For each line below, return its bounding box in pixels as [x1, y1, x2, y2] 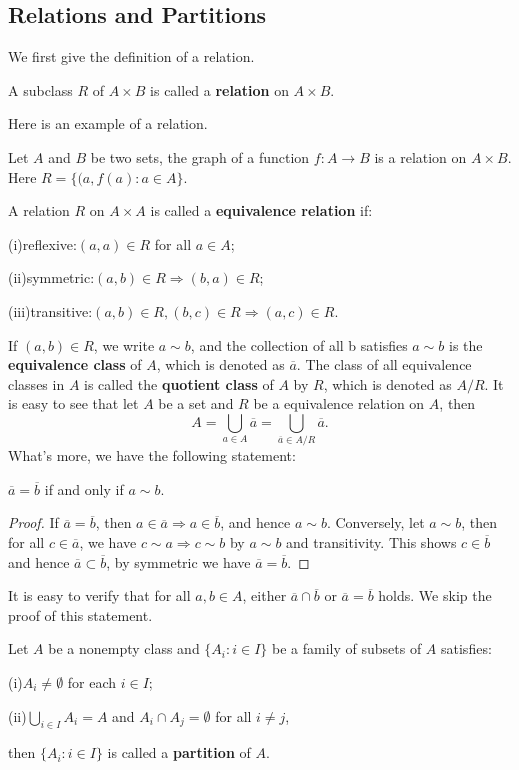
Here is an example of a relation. [8, 113, 208, 134]
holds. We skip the [378, 585, 492, 606]
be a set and [158, 393, 234, 414]
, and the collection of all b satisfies [190, 334, 408, 355]
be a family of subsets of [272, 638, 422, 659]
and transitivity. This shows [286, 532, 457, 553]
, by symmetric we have [106, 551, 251, 572]
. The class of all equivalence [296, 354, 472, 375]
